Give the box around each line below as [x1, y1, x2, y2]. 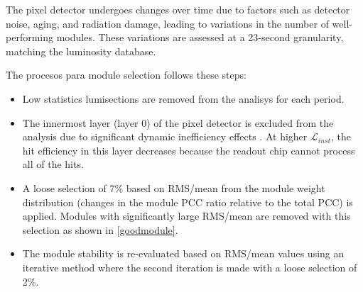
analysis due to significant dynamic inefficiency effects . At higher [22, 129, 308, 144]
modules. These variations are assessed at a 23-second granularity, [56, 30, 344, 45]
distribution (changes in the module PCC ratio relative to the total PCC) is [22, 194, 353, 209]
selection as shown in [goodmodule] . [22, 222, 178, 237]
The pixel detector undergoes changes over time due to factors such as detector [6, 2, 350, 16]
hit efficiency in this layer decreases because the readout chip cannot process [22, 142, 355, 157]
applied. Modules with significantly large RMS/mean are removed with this [22, 208, 351, 223]
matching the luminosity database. [6, 43, 156, 58]
